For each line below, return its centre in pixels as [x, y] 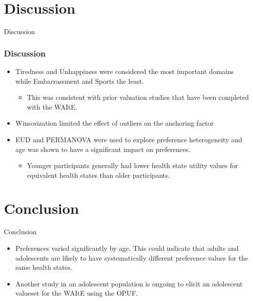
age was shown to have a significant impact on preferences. [103, 149]
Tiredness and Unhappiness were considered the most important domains [125, 71]
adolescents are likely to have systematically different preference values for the [132, 257]
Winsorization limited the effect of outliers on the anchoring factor [115, 123]
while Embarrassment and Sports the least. [80, 81]
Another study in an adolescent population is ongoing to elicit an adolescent [129, 283]
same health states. [44, 267]
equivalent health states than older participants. [99, 175]
